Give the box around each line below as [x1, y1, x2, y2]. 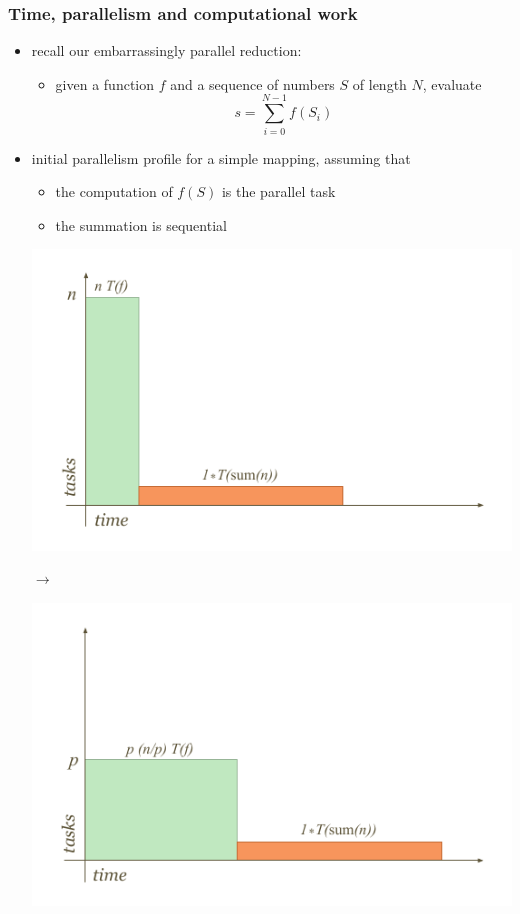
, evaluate [422, 73, 482, 94]
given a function [55, 73, 154, 94]
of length [352, 73, 407, 94]
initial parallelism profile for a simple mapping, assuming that [31, 147, 411, 168]
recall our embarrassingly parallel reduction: [31, 40, 302, 61]
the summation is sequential [55, 214, 227, 235]
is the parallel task [221, 181, 336, 202]
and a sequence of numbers [170, 73, 335, 94]
